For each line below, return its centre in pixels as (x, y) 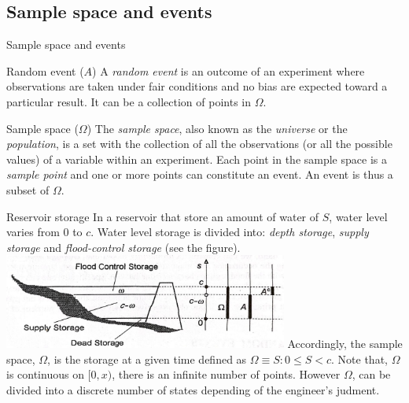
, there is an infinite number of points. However (226, 374)
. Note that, (359, 359)
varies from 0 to (44, 232)
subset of (28, 189)
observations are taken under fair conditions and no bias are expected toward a (197, 86)
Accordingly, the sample (345, 344)
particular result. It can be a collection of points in (129, 101)
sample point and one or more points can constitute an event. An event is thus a (200, 174)
